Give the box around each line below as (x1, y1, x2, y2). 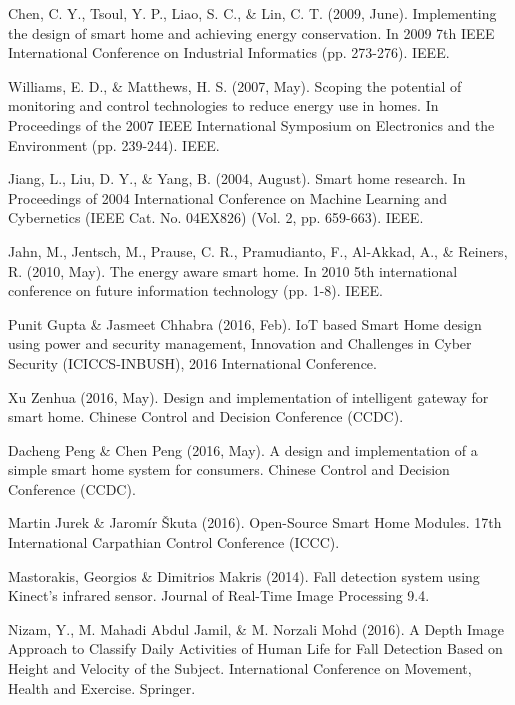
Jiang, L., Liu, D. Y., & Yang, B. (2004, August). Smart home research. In (8, 168, 466, 189)
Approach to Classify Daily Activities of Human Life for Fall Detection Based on (8, 638, 503, 659)
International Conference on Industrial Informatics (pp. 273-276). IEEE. (8, 42, 450, 63)
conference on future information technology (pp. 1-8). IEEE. (8, 280, 383, 301)
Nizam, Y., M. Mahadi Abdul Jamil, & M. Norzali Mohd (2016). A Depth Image (8, 618, 504, 639)
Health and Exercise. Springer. (8, 677, 196, 698)
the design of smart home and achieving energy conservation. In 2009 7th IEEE (8, 22, 495, 43)
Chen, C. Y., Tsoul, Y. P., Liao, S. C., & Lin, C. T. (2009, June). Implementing (8, 3, 497, 23)
